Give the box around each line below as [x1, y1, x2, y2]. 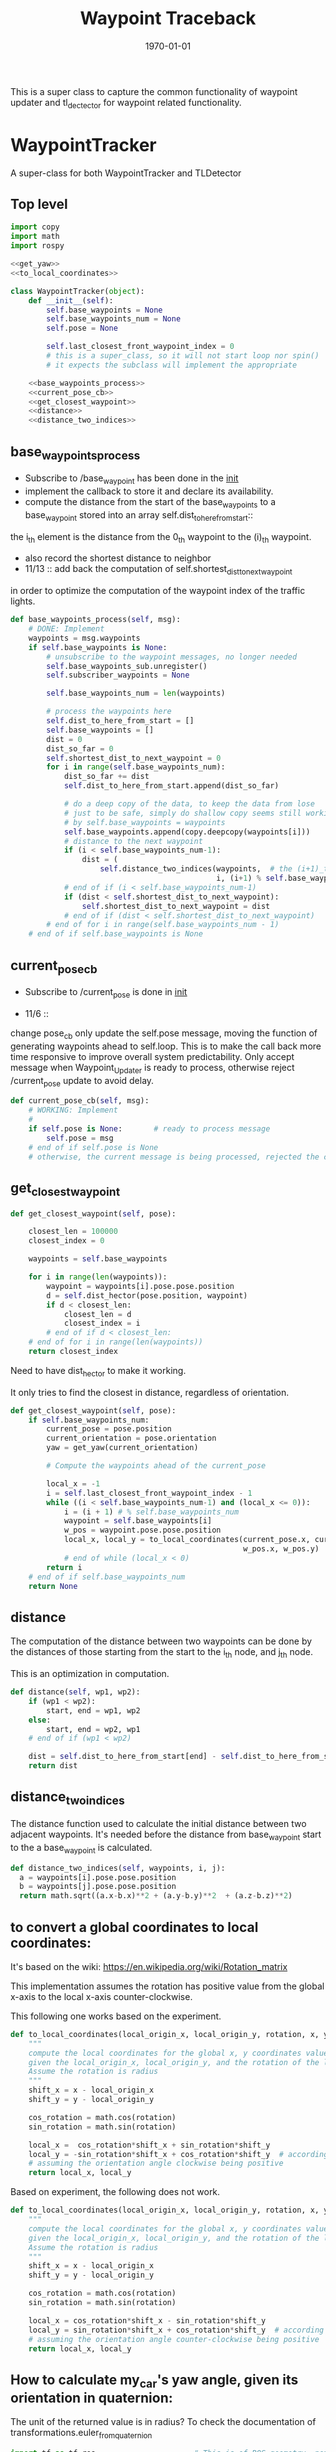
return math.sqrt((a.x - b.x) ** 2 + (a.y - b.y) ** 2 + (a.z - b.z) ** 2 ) [19, 1891, 293, 1901]
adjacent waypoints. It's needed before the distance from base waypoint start [10, 1828, 322, 1842]
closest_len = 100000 [28, 1227, 118, 1237]
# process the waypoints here [46, 707, 172, 717]
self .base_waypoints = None [46, 305, 163, 315]
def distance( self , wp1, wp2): [10, 1687, 141, 1697]
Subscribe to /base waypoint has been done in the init [24, 472, 239, 487]
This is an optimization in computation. [10, 1668, 170, 1680]
